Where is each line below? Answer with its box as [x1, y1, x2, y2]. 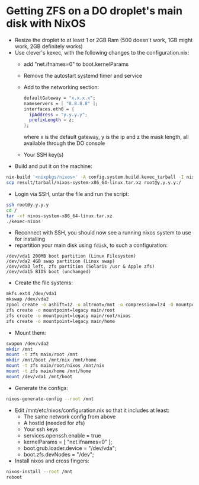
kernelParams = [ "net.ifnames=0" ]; [23, 438, 113, 445]
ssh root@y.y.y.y [6, 202, 49, 208]
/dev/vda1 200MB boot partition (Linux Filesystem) [6, 253, 136, 259]
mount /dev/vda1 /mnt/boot [6, 373, 73, 379]
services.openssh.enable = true [23, 432, 101, 439]
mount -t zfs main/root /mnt [6, 351, 78, 357]
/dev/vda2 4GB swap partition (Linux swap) [6, 258, 115, 265]
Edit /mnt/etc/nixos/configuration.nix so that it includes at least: [14, 407, 170, 414]
